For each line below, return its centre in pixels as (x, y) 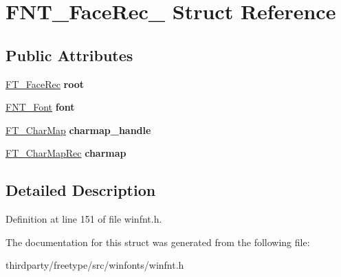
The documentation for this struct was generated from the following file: (158, 242)
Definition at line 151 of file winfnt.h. (84, 219)
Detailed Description (81, 190)
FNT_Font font (40, 107)
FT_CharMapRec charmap (66, 153)
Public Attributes (69, 55)
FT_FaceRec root (45, 84)
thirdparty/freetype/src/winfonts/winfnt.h (95, 265)
